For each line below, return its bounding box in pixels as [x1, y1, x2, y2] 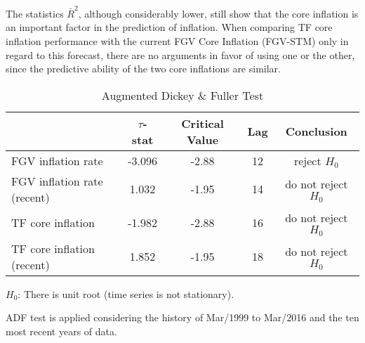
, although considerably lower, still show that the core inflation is [78, 6, 359, 20]
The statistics [6, 6, 64, 20]
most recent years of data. [6, 323, 117, 338]
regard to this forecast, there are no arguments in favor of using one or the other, [6, 47, 355, 62]
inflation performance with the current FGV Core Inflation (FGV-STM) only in [6, 33, 349, 48]
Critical [181, 115, 224, 131]
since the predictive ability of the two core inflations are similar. [6, 61, 281, 76]
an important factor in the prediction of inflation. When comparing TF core [6, 20, 333, 34]
